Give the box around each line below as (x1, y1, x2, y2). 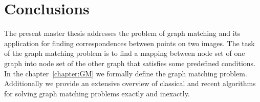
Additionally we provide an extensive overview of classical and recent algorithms (4, 78, 256, 89)
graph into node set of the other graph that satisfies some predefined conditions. (4, 57, 256, 68)
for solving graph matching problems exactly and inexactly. (4, 88, 190, 98)
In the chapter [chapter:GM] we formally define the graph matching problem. (4, 68, 247, 78)
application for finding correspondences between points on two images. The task (4, 37, 255, 48)
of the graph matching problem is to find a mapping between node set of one (4, 48, 245, 58)
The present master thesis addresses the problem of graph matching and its (4, 28, 241, 38)
